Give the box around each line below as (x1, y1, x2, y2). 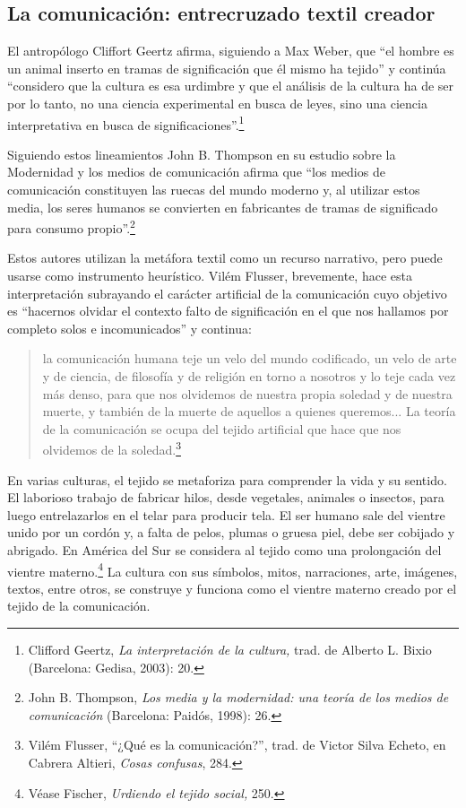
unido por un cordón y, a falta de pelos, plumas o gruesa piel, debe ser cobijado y (7, 523, 455, 542)
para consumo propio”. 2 (7, 216, 135, 237)
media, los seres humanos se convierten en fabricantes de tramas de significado (7, 197, 438, 216)
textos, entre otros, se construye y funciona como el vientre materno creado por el (7, 578, 457, 597)
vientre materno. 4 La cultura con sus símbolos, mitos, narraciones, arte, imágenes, (7, 559, 458, 580)
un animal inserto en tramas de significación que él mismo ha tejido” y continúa (7, 58, 446, 77)
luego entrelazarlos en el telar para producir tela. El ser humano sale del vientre (7, 505, 445, 524)
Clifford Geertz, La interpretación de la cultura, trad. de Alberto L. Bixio (28, 640, 432, 659)
